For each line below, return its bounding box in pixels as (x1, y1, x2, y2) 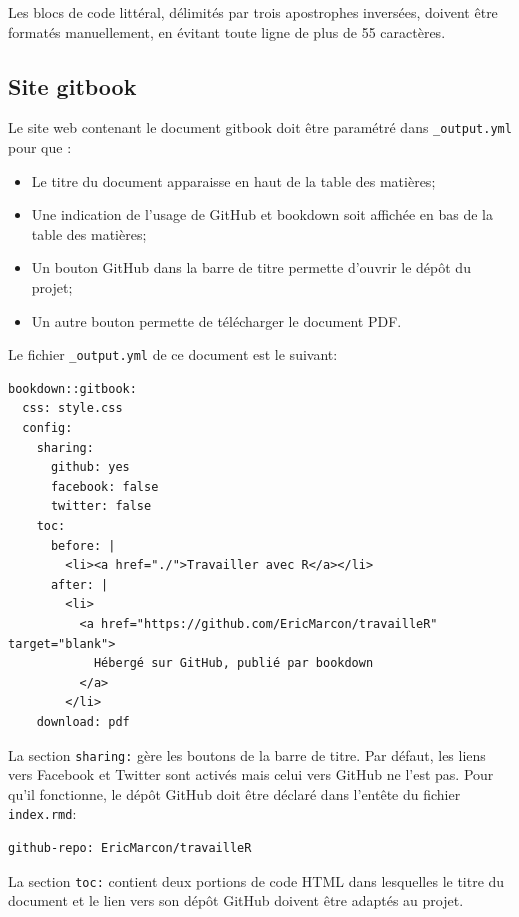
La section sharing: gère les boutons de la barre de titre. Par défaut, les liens (8, 744, 486, 765)
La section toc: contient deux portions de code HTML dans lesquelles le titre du (8, 870, 505, 891)
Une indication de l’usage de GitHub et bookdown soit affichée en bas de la (31, 204, 493, 225)
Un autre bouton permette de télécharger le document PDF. (31, 310, 402, 331)
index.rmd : (8, 803, 77, 824)
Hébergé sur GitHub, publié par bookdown (93, 656, 374, 671)
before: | (50, 538, 116, 553)
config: (22, 421, 73, 436)
